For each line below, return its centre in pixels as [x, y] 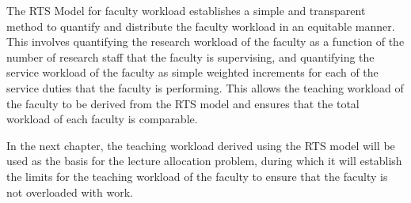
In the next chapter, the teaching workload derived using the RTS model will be [201, 145]
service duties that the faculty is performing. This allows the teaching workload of [205, 87]
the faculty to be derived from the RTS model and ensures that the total [183, 103]
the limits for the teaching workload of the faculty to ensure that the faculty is [197, 176]
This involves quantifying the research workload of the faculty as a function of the [205, 41]
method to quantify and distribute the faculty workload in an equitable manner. [201, 26]
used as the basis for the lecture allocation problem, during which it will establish [204, 161]
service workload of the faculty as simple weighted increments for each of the [192, 72]
